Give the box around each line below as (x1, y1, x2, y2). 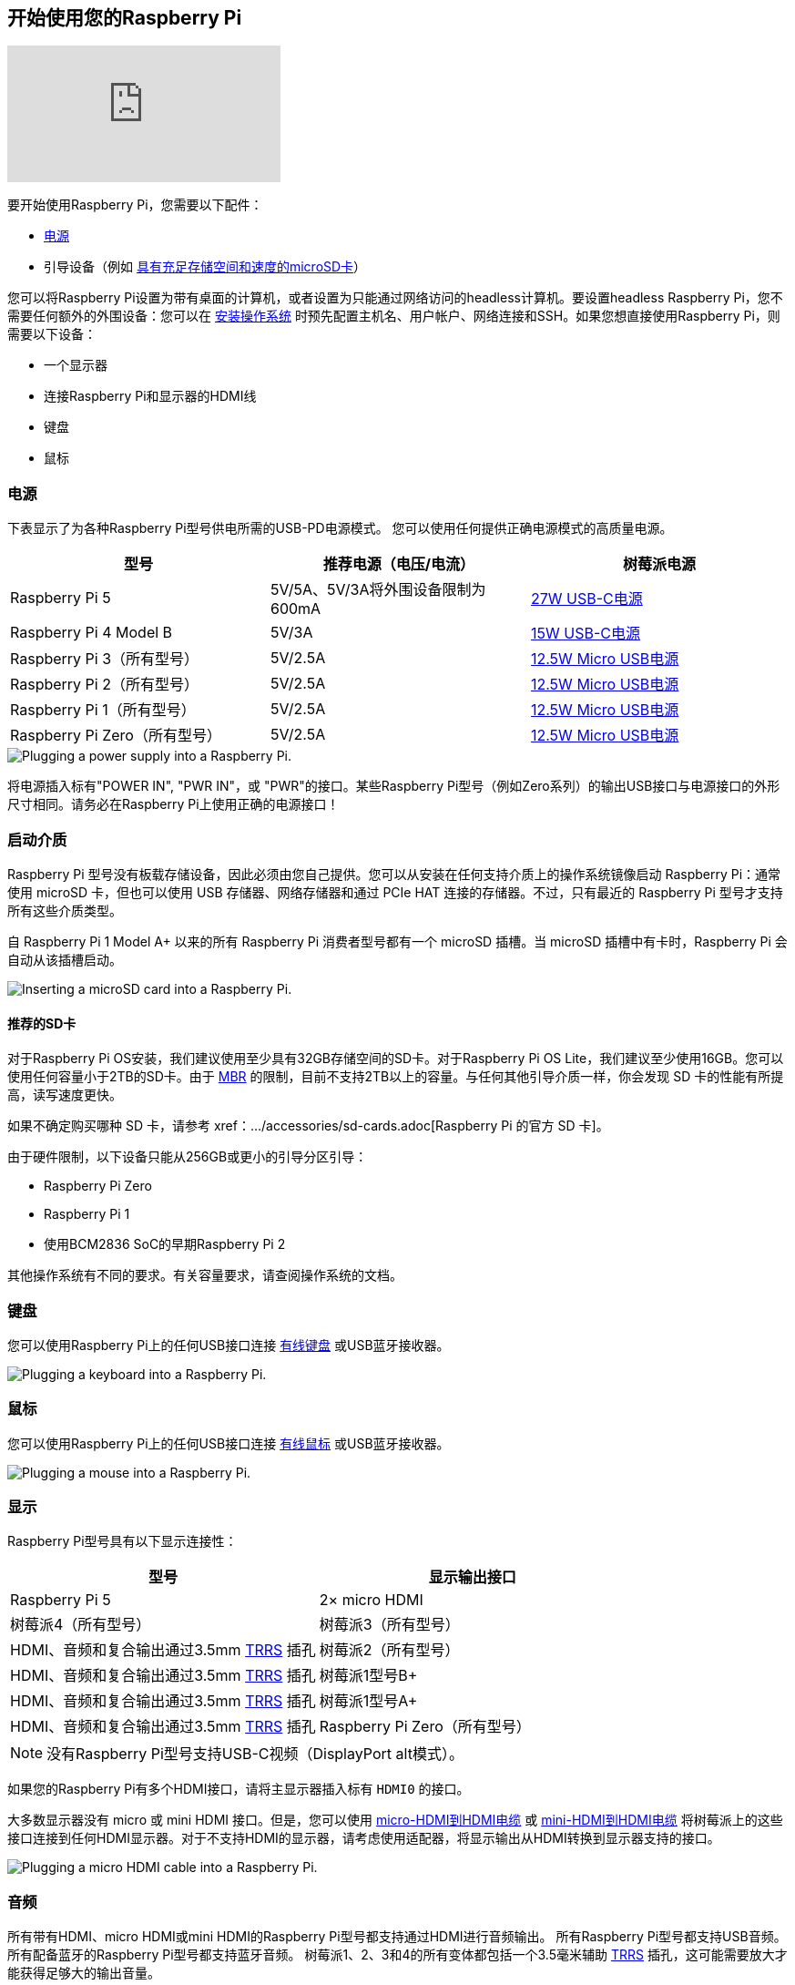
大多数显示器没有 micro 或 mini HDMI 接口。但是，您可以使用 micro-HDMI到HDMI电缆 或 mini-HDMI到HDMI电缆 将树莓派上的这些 (7, 1812, 783, 1828)
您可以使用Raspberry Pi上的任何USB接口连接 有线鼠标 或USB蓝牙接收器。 (7, 1435, 450, 1451)
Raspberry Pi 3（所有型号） (10, 650, 199, 669)
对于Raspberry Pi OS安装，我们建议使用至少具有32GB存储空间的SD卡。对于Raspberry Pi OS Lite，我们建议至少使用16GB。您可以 (7, 1050, 784, 1067)
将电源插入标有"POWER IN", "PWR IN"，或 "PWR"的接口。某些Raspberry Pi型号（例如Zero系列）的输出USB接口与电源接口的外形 (7, 778, 780, 794)
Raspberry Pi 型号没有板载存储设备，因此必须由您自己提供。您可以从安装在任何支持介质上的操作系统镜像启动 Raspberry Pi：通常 (7, 865, 781, 882)
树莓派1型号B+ (319, 1666, 418, 1685)
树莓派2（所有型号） (319, 1641, 460, 1660)
